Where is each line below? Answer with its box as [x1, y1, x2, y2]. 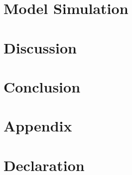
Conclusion [3, 76, 81, 96]
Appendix [3, 115, 72, 136]
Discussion [3, 37, 77, 57]
